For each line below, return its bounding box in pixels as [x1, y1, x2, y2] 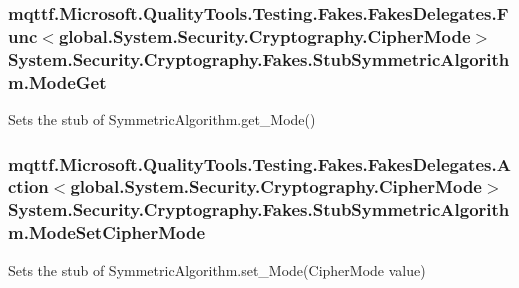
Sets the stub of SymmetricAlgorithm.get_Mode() [8, 108, 316, 129]
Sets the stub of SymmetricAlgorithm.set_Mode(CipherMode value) [8, 259, 426, 280]
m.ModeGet [8, 69, 107, 94]
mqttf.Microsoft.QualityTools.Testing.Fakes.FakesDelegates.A [8, 151, 511, 176]
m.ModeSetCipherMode [8, 220, 206, 245]
